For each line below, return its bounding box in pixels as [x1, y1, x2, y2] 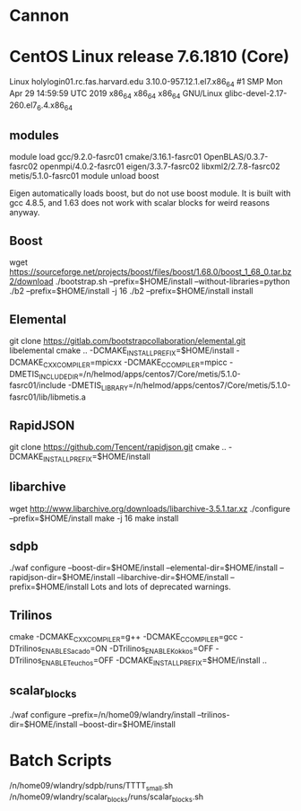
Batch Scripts [9, 750, 112, 771]
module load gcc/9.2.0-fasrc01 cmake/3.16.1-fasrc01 [9, 152, 202, 163]
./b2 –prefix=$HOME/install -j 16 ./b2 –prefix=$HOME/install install [9, 286, 254, 296]
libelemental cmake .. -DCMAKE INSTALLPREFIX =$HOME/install [9, 345, 235, 357]
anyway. [9, 207, 40, 218]
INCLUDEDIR [39, 372, 79, 382]
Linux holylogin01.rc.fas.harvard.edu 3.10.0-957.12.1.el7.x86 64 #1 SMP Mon [9, 76, 284, 89]
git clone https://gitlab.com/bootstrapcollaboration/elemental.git [9, 335, 246, 346]
